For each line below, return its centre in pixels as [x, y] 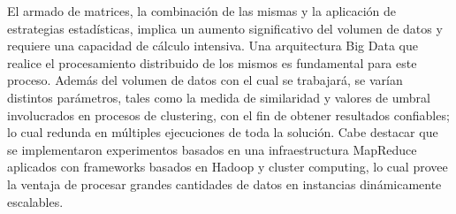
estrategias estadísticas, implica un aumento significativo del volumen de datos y [225, 28]
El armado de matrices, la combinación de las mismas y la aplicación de [201, 11]
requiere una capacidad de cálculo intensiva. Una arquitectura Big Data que [213, 46]
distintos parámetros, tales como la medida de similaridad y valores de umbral [219, 97]
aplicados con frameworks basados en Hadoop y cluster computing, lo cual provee [228, 167]
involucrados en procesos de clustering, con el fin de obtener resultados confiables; [228, 115]
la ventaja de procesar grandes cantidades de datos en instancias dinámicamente [224, 183]
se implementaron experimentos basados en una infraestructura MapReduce [212, 149]
